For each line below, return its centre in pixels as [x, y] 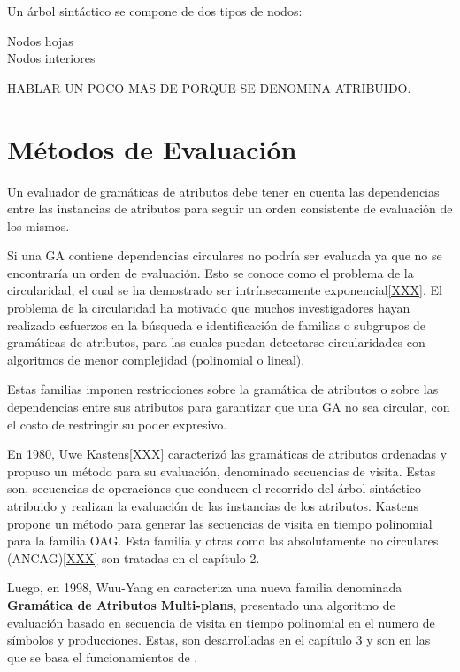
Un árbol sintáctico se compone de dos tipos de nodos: [155, 11]
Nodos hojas [40, 40]
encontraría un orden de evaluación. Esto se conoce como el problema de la [211, 272]
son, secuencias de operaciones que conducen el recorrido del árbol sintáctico [214, 488]
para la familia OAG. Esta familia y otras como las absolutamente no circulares [223, 541]
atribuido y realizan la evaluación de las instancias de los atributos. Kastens [213, 506]
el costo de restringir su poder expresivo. [117, 424]
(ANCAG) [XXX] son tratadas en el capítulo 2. [134, 557]
